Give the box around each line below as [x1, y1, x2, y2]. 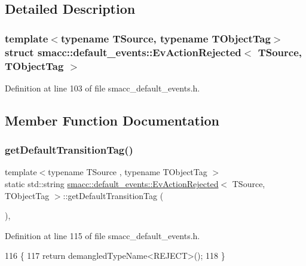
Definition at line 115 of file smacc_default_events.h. [5, 229, 200, 241]
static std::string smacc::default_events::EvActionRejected [5, 178, 219, 190]
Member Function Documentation [5, 111, 220, 129]
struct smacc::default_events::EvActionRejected [5, 44, 241, 59]
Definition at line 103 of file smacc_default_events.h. [5, 81, 200, 94]
